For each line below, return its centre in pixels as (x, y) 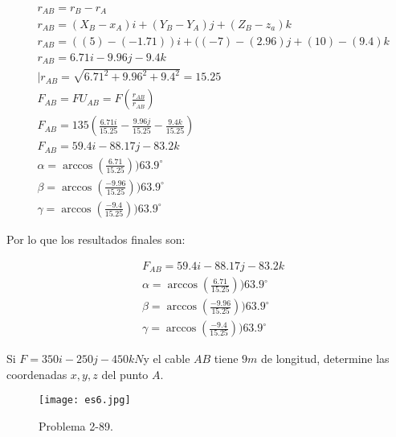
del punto (125, 374)
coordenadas (37, 374)
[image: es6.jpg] (85, 400)
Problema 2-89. (76, 426)
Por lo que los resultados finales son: (96, 239)
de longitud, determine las (325, 359)
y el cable (167, 359)
